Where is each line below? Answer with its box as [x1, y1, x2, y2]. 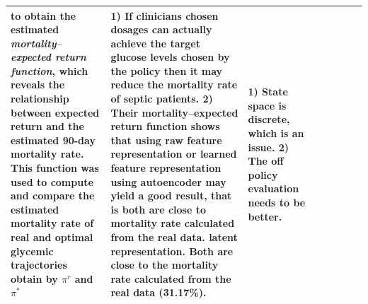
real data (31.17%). [110, 285, 207, 300]
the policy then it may [110, 63, 223, 78]
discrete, [248, 112, 290, 127]
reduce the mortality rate [110, 77, 238, 92]
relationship [11, 91, 69, 106]
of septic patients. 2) [110, 91, 213, 106]
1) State [248, 84, 288, 99]
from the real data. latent [110, 230, 238, 244]
